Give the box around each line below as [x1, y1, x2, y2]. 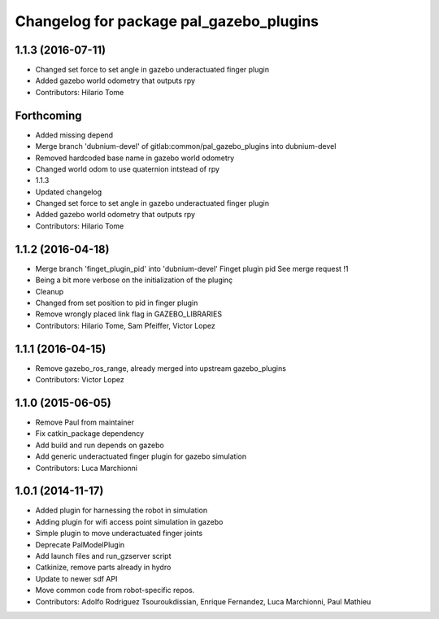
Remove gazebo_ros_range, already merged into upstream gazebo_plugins [35, 363, 286, 373]
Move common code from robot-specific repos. [35, 586, 195, 595]
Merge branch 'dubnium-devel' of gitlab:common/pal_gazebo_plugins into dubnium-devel [35, 142, 337, 151]
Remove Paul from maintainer [35, 417, 134, 427]
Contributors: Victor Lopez [35, 375, 125, 385]
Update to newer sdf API [35, 573, 118, 583]
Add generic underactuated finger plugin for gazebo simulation [35, 451, 247, 461]
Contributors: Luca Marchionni [35, 463, 138, 473]
